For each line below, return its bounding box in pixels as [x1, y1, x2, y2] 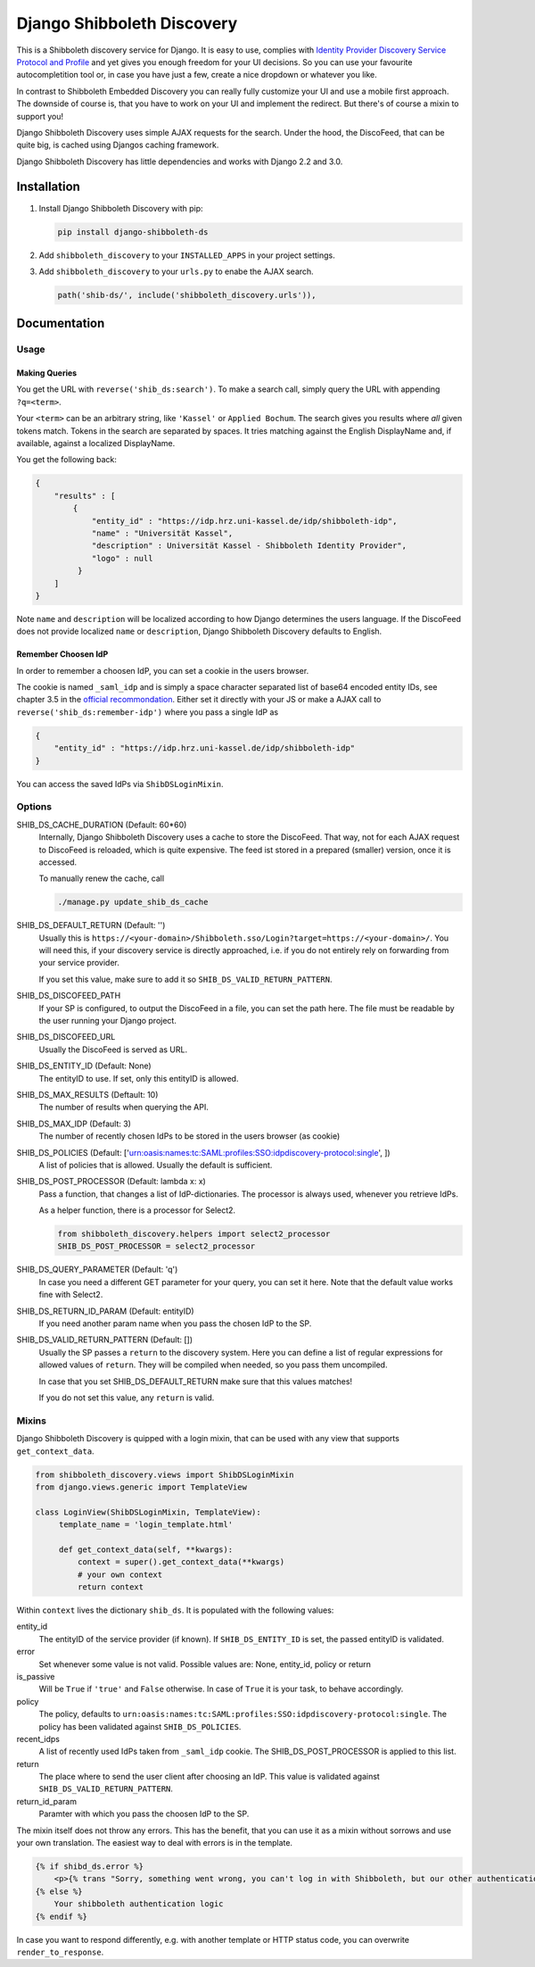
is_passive [16, 1671, 55, 1681]
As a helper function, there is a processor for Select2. [38, 1205, 236, 1216]
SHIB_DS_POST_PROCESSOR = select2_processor [57, 1241, 256, 1251]
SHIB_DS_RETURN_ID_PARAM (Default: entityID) [16, 1306, 195, 1316]
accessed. [38, 857, 78, 867]
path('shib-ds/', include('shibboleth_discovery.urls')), [57, 290, 317, 300]
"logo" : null [91, 553, 153, 563]
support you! [16, 111, 64, 121]
